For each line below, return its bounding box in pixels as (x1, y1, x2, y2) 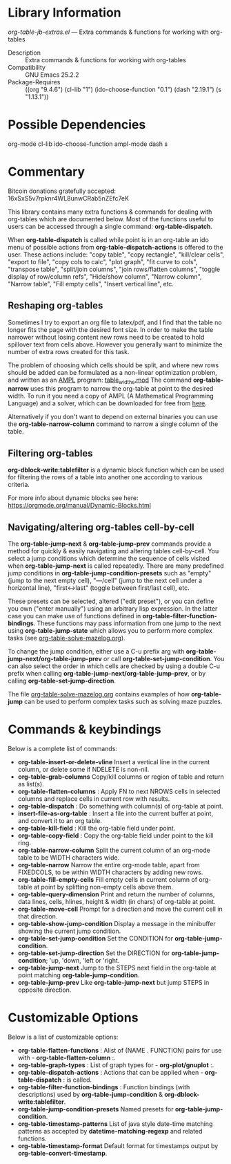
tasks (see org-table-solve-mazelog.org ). (8, 634, 126, 643)
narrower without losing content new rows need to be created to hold (8, 333, 205, 341)
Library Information (8, 5, 121, 21)
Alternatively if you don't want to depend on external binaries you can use (8, 413, 218, 421)
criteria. (8, 481, 30, 489)
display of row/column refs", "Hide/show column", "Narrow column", (8, 272, 202, 281)
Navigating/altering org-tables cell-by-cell (8, 521, 195, 533)
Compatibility (8, 63, 46, 71)
